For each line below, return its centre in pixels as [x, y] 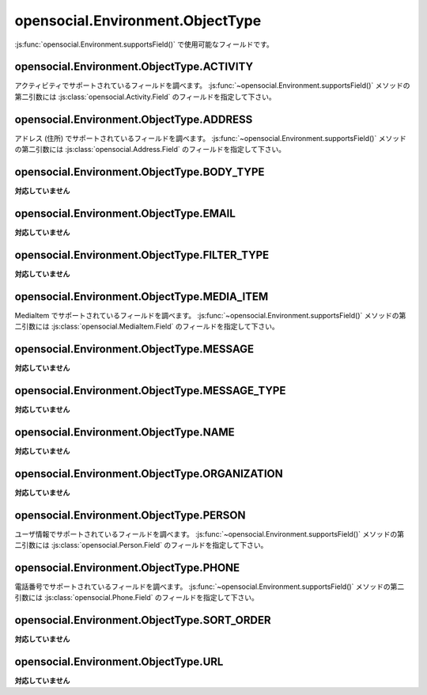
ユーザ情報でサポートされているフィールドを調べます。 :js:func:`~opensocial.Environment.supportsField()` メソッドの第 [210, 534]
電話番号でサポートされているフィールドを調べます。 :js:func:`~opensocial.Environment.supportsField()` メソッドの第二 [210, 587]
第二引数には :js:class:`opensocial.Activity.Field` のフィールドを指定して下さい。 [145, 97]
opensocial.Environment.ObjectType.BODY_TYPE [140, 171]
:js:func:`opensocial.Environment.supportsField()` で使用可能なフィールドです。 [144, 44]
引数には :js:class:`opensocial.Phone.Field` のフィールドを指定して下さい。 [136, 598]
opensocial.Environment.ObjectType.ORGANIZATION [149, 474]
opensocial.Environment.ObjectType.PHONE [127, 567]
